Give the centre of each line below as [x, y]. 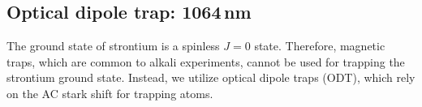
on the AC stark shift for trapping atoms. [110, 93]
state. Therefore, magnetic [320, 46]
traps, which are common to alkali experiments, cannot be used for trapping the [206, 61]
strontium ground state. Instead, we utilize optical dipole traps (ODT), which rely [211, 77]
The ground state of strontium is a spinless [113, 46]
